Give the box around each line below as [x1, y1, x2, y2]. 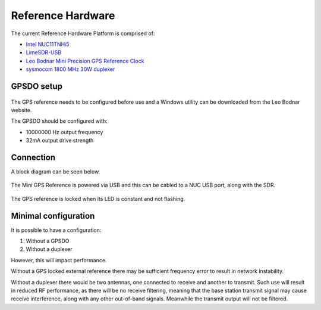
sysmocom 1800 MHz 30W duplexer [26, 66, 115, 73]
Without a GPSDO [26, 237, 70, 244]
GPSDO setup [11, 81, 62, 91]
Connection [11, 152, 56, 162]
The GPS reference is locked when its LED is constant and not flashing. [11, 195, 185, 202]
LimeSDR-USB [26, 49, 62, 56]
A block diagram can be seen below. [11, 168, 100, 175]
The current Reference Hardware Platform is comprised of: [11, 30, 155, 37]
